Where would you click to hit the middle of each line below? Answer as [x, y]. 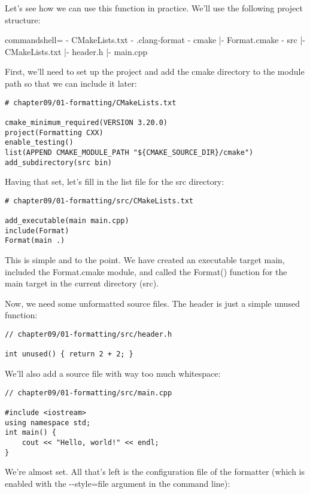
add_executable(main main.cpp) [67, 221]
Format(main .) [35, 241]
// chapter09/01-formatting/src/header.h [89, 334]
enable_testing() [39, 143]
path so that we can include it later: [71, 83]
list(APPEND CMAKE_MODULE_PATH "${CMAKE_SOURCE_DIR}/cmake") [129, 152]
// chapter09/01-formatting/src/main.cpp [89, 393]
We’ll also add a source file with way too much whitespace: [113, 373]
